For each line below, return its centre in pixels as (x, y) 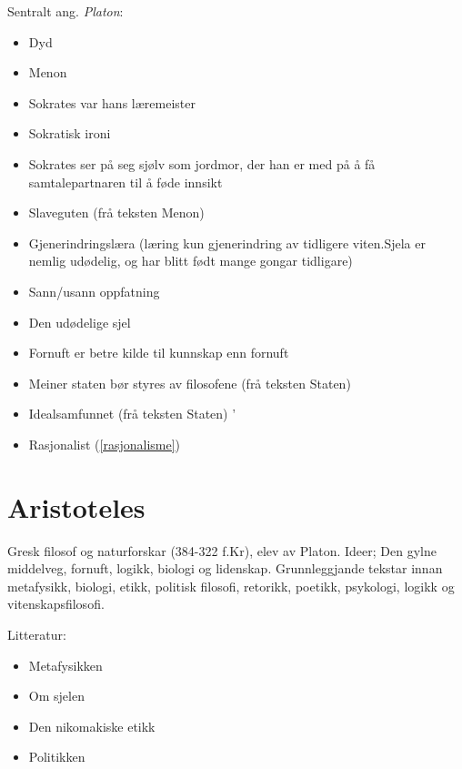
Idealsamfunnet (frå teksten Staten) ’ (132, 414)
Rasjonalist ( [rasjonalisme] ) (105, 444)
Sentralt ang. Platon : (65, 11)
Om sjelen (56, 696)
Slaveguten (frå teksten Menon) (116, 212)
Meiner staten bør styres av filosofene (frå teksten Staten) (190, 383)
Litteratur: (37, 634)
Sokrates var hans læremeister (112, 102)
